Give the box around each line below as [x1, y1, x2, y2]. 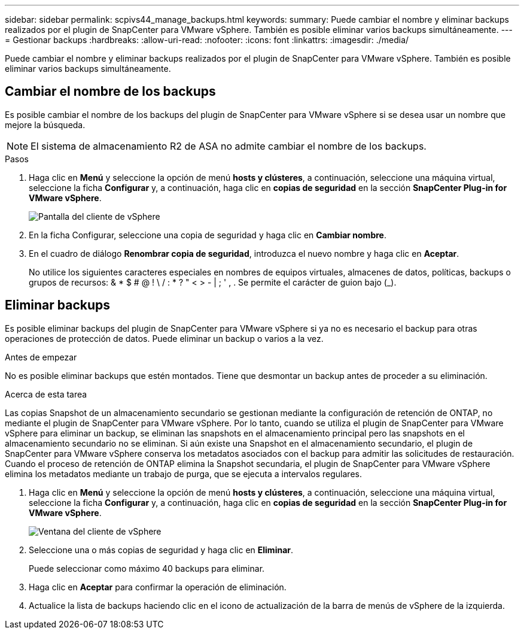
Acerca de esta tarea [5, 389, 87, 399]
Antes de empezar [5, 351, 77, 362]
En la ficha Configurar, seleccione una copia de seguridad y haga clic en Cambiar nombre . [29, 229, 386, 240]
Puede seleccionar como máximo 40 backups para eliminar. [29, 563, 265, 574]
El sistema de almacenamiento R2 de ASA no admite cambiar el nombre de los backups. [31, 139, 426, 152]
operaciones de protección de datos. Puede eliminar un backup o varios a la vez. [5, 333, 324, 344]
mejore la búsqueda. [5, 119, 86, 130]
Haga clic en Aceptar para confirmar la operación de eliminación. [29, 581, 287, 592]
